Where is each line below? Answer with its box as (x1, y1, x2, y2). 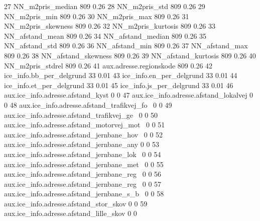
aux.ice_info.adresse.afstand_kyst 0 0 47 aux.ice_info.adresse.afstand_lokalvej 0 (4, 90, 253, 100)
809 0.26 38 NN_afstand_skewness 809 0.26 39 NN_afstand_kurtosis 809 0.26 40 (4, 50, 256, 60)
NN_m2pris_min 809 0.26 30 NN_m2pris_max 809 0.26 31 (4, 11, 189, 21)
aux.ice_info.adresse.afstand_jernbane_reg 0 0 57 (4, 178, 162, 189)
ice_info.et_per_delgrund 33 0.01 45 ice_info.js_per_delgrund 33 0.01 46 (4, 80, 233, 90)
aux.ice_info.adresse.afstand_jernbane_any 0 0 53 (4, 139, 160, 150)
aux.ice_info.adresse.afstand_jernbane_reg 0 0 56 (4, 169, 162, 179)
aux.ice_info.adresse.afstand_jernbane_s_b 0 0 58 (4, 188, 164, 199)
